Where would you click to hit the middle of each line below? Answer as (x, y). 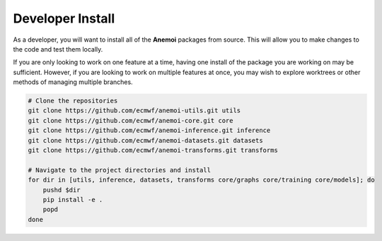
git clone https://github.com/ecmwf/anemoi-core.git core (131, 120)
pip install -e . (73, 200)
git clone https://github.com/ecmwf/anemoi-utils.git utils (134, 111)
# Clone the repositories (73, 101)
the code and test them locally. (58, 49)
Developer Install (64, 18)
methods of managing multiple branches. (73, 82)
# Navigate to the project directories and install (120, 170)
